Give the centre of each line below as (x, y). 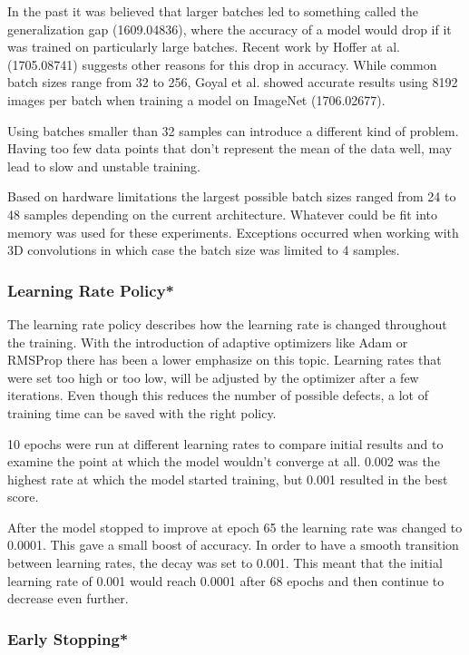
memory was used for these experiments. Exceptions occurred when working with (233, 232)
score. (23, 497)
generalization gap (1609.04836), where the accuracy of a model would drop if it (230, 29)
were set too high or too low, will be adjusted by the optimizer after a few (213, 377)
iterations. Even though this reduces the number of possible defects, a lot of (218, 395)
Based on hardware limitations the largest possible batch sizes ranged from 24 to (232, 196)
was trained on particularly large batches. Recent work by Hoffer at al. (204, 47)
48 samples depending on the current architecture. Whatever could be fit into (223, 214)
